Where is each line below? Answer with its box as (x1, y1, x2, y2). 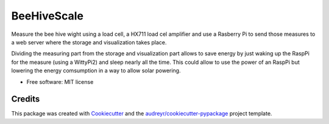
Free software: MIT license (26, 78, 94, 85)
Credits (11, 94, 40, 105)
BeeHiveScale (11, 9, 83, 22)
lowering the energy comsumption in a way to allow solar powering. (11, 67, 181, 74)
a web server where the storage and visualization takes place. (11, 38, 167, 46)
